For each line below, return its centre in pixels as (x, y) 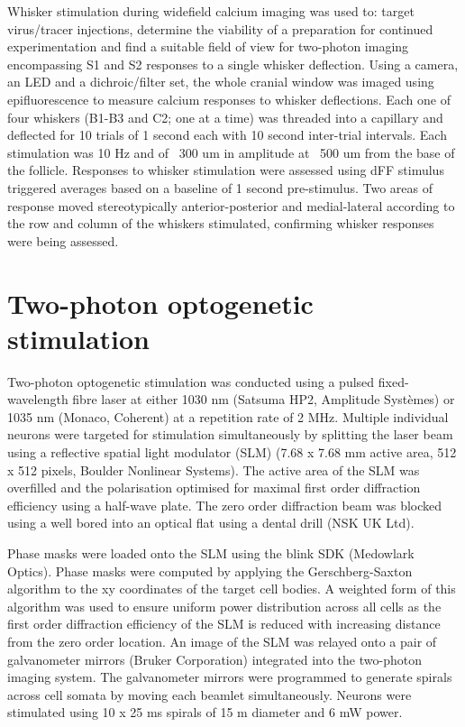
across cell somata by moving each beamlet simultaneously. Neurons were (210, 694)
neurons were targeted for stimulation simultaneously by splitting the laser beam (230, 434)
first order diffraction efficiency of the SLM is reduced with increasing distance (224, 624)
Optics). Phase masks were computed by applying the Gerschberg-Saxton (210, 571)
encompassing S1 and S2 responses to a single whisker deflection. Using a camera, (233, 64)
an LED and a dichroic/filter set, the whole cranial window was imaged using (221, 82)
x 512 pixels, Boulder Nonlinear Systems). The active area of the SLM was (214, 469)
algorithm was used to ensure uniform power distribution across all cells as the (224, 606)
